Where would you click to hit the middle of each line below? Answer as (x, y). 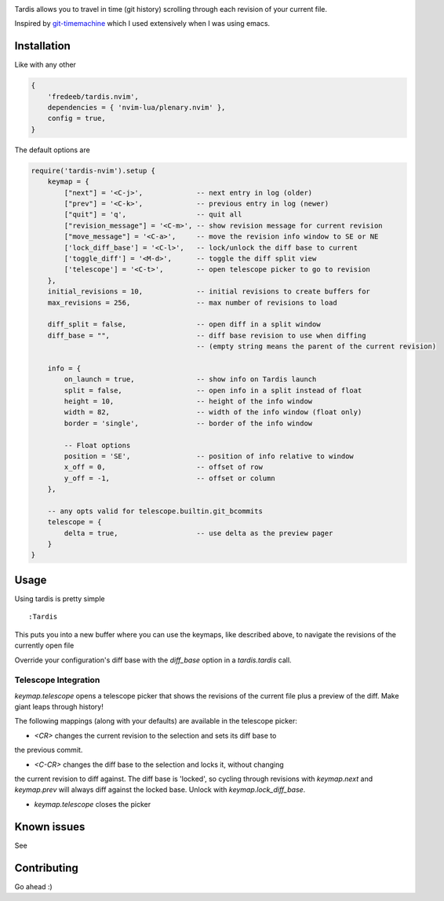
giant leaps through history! (59, 707)
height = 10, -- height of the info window (188, 401)
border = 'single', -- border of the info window (188, 423)
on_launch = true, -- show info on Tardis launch (190, 379)
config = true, (76, 119)
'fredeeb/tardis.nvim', (93, 97)
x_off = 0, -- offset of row (163, 467)
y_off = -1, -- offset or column (169, 478)
